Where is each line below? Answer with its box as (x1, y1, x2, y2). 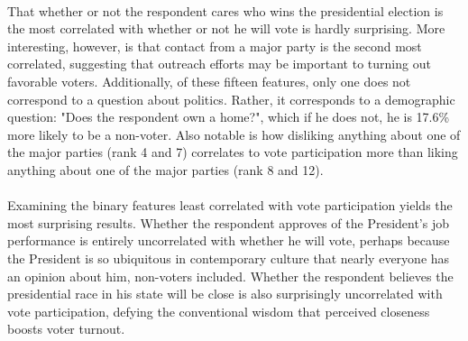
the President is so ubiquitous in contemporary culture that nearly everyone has (7, 248, 450, 267)
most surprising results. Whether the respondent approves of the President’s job (7, 213, 450, 232)
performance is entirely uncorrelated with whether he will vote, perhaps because (7, 231, 450, 250)
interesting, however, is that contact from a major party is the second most (7, 36, 422, 55)
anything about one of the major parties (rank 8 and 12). (7, 160, 324, 179)
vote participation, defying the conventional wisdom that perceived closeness (7, 301, 430, 320)
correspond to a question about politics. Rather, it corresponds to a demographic (7, 89, 455, 108)
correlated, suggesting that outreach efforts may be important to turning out (7, 54, 431, 73)
